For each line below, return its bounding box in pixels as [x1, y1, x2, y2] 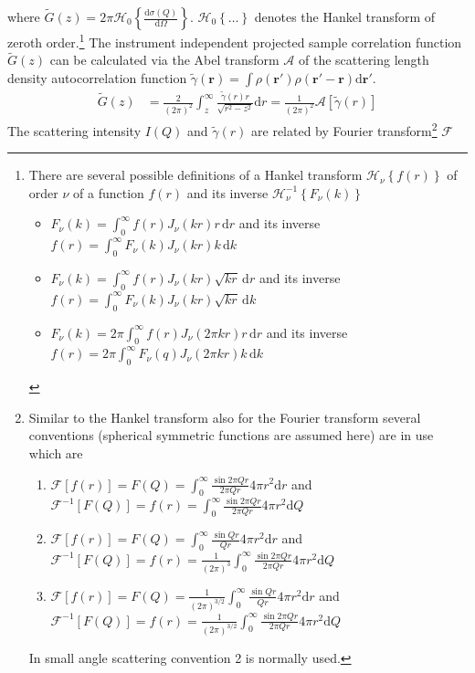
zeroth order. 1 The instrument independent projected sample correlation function [7, 30, 462, 51]
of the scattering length [298, 50, 429, 69]
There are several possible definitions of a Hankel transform [28, 165, 363, 184]
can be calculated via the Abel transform [49, 50, 280, 69]
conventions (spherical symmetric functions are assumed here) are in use [28, 426, 434, 445]
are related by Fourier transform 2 [251, 118, 438, 140]
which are [28, 443, 83, 462]
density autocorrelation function [7, 68, 187, 88]
